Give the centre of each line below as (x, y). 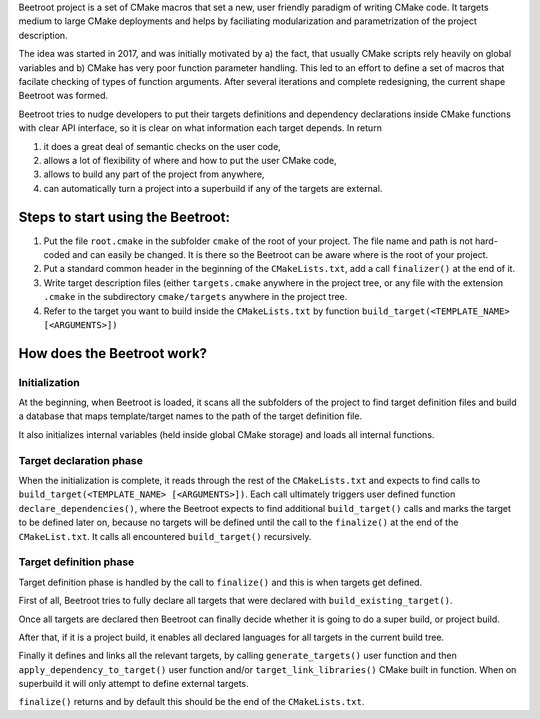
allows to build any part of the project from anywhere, (154, 174)
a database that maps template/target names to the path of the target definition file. (190, 416)
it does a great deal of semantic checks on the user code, (162, 146)
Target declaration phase (81, 460)
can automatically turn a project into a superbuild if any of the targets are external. (213, 188)
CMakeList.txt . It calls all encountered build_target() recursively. (165, 536)
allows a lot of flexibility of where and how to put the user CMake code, (190, 160)
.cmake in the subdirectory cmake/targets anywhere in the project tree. (195, 297)
